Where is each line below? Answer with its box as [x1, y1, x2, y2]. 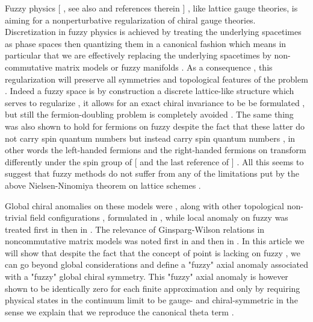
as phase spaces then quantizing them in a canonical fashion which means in [5, 37, 287, 49]
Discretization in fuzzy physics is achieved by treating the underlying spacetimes [5, 25, 302, 38]
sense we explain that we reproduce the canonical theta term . [5, 305, 234, 318]
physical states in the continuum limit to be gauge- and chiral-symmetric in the [5, 294, 298, 306]
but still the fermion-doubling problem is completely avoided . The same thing [5, 108, 294, 121]
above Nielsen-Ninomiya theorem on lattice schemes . [5, 178, 201, 191]
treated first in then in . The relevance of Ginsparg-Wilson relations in [5, 223, 265, 235]
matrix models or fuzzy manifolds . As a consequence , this [55, 60, 273, 73]
